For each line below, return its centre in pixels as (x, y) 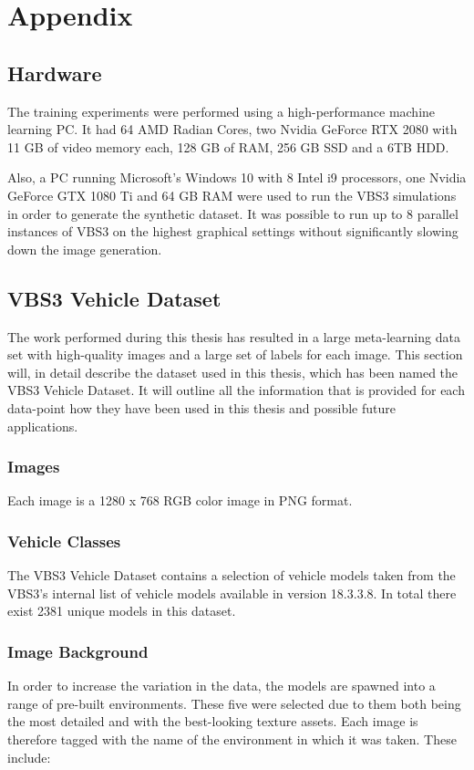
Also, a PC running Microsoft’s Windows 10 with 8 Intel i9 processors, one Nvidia (237, 177)
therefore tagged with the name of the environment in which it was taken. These (232, 739)
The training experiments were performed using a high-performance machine (222, 111)
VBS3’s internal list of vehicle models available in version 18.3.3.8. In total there (232, 593)
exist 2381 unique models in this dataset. (122, 611)
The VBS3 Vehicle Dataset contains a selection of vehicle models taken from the (232, 575)
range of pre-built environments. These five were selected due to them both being (234, 703)
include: (29, 757)
